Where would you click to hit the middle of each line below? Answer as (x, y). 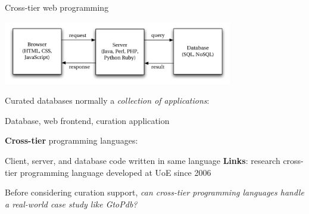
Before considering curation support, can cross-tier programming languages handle (154, 192)
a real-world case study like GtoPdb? (71, 204)
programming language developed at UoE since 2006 (116, 172)
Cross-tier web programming (57, 7)
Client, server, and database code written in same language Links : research (143, 161)
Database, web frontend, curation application (87, 120)
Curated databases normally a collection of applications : (107, 100)
